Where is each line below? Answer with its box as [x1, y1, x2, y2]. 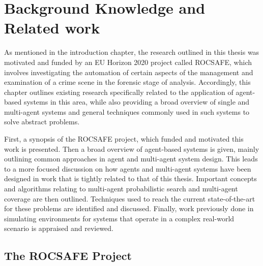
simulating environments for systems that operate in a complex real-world [4, 213, 235, 223]
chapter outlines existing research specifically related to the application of [4, 86, 233, 97]
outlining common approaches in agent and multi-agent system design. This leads [4, 153, 258, 164]
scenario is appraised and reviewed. [4, 223, 114, 234]
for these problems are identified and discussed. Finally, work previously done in [4, 203, 254, 214]
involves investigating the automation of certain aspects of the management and [4, 66, 253, 77]
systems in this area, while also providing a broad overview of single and [23, 96, 250, 107]
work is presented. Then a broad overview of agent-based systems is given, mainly [4, 143, 259, 154]
